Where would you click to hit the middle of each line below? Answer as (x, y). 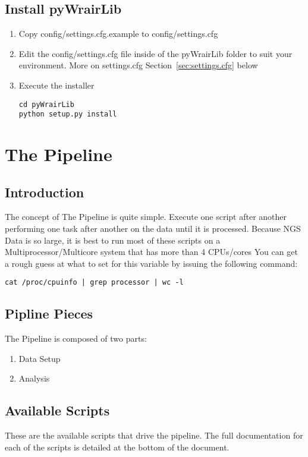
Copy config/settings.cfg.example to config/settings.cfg (118, 34)
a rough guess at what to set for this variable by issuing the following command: (151, 263)
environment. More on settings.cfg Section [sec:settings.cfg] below (138, 65)
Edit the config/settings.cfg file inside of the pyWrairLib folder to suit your (155, 53)
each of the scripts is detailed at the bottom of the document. (117, 447)
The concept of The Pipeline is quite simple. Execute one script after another (146, 217)
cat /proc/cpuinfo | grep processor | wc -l (94, 283)
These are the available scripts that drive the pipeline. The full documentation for (154, 435)
